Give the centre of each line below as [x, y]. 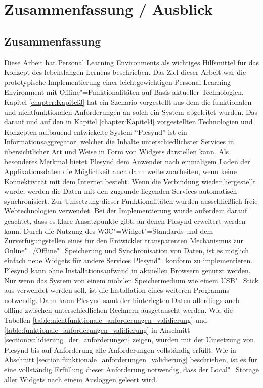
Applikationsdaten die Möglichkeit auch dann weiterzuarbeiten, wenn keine [120, 171]
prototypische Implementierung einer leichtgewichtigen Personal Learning [117, 82]
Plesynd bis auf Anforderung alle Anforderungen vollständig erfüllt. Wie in [120, 349]
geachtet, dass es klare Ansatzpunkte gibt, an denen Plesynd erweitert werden [125, 221]
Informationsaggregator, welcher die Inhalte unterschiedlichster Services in [119, 141]
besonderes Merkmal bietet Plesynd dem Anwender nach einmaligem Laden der [127, 161]
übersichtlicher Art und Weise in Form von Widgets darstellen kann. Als [117, 151]
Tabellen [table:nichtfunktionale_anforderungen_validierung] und [106, 320]
